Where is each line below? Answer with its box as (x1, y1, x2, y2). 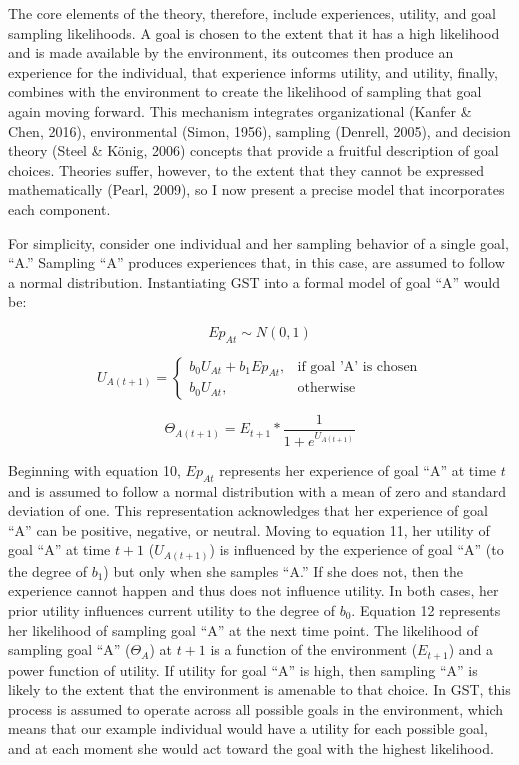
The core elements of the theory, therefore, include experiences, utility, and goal (8, 3, 497, 23)
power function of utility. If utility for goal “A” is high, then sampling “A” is (8, 659, 478, 680)
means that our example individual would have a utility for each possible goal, (8, 718, 488, 739)
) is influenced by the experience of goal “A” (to (209, 539, 504, 560)
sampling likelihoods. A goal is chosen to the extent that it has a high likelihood (8, 22, 500, 43)
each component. (8, 198, 111, 219)
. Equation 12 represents (351, 600, 501, 621)
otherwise (297, 381, 356, 396)
